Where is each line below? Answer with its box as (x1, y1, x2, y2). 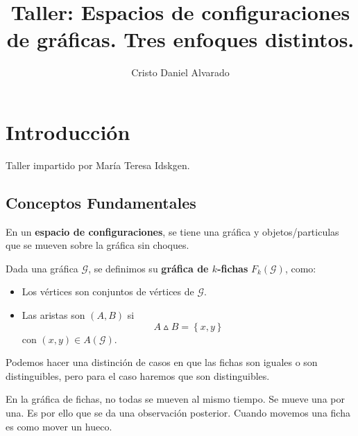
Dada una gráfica (6, 261, 78, 275)
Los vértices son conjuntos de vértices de (22, 284, 194, 299)
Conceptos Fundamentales (6, 191, 196, 213)
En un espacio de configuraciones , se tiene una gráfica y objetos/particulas (6, 224, 339, 238)
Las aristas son (22, 308, 85, 322)
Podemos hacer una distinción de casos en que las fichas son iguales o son (6, 355, 318, 369)
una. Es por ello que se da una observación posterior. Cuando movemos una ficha (6, 405, 350, 419)
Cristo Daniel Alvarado (131, 65, 230, 80)
